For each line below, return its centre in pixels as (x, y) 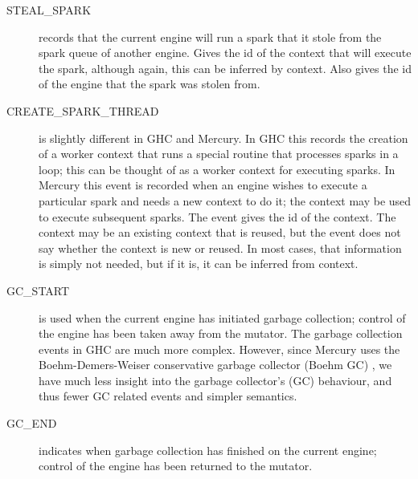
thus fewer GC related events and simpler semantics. (168, 396)
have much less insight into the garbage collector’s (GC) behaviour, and (215, 380)
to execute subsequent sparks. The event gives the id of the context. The (217, 216)
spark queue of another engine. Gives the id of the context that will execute (225, 53)
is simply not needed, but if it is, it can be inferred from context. (199, 264)
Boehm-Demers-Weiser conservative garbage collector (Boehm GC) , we (215, 365)
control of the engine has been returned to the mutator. (176, 466)
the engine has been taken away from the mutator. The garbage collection (221, 333)
